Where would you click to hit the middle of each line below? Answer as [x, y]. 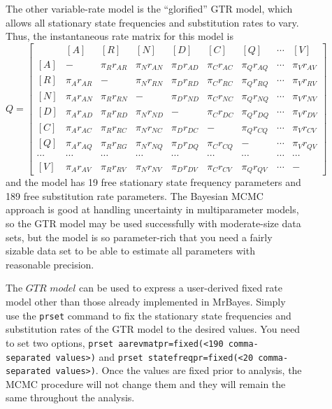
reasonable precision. [50, 264]
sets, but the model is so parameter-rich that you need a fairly [139, 237]
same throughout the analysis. [70, 397]
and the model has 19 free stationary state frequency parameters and [153, 182]
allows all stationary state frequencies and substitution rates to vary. [152, 22]
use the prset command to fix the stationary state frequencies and [149, 315]
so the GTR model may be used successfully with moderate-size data [153, 223]
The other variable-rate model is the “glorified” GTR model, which [149, 8]
